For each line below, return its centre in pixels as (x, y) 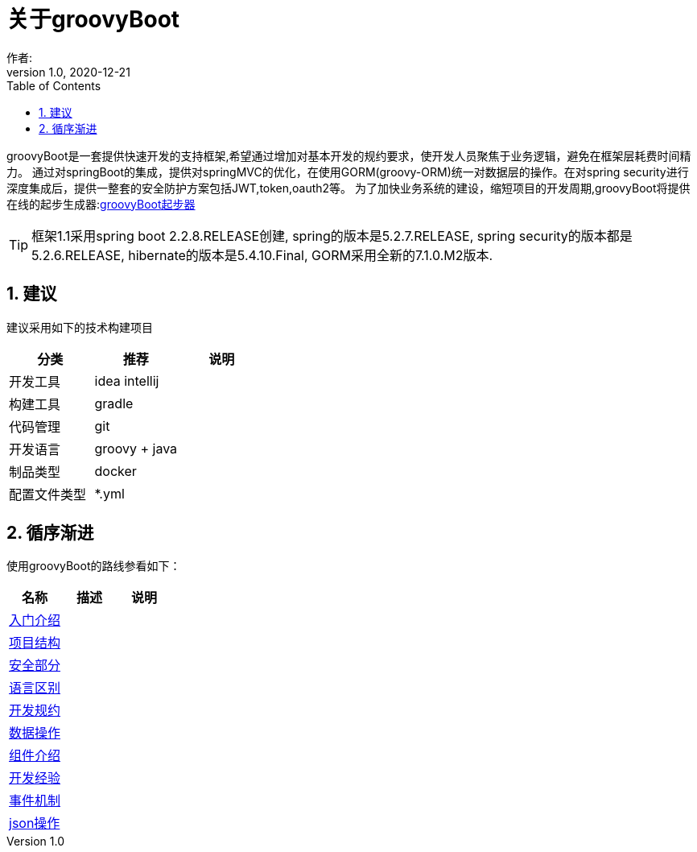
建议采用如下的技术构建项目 (80, 327)
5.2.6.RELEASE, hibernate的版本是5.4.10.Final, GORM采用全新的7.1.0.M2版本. (262, 255)
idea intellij (127, 381)
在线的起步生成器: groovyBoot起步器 (101, 204)
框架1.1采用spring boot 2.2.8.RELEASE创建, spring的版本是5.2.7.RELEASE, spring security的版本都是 (332, 236)
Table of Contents (54, 85)
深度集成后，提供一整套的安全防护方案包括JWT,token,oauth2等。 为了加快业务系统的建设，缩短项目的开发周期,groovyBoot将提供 (348, 188)
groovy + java (136, 448)
